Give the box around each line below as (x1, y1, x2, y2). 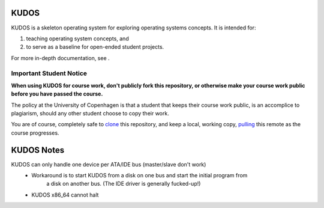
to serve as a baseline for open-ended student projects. (26, 43, 164, 50)
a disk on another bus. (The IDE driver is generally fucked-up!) (46, 180, 201, 188)
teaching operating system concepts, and (26, 35, 129, 42)
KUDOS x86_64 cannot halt (31, 191, 99, 198)
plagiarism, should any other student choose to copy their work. (11, 110, 169, 117)
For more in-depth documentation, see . (11, 54, 110, 61)
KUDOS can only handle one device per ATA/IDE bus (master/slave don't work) (11, 161, 206, 168)
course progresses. (11, 129, 59, 136)
